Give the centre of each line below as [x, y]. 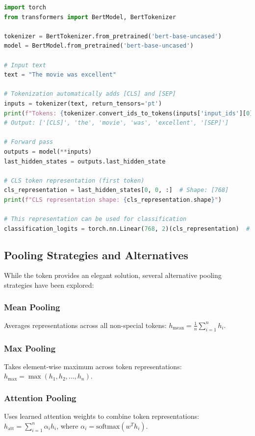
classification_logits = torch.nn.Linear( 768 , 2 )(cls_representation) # [127, 229]
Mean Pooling [32, 307]
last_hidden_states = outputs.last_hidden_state [85, 161]
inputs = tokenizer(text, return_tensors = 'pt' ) [83, 103]
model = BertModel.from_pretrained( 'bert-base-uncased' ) [99, 46]
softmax [108, 426]
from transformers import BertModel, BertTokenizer [90, 17]
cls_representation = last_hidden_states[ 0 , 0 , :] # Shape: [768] [116, 190]
